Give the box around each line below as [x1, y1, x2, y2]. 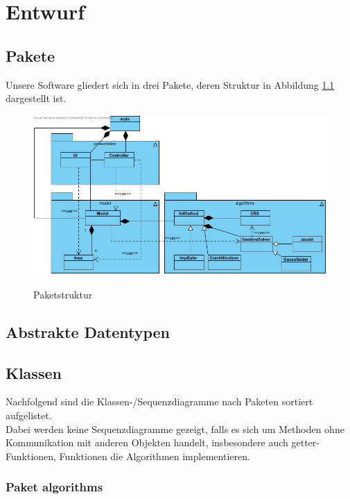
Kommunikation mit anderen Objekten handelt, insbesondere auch [6, 435, 288, 450]
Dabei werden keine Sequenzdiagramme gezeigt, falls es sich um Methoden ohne [6, 421, 344, 436]
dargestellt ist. [6, 91, 67, 105]
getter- [291, 435, 320, 450]
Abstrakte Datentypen [6, 321, 170, 342]
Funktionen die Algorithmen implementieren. [59, 448, 250, 463]
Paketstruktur [33, 287, 93, 301]
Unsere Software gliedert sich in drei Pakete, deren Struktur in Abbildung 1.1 [6, 77, 335, 92]
